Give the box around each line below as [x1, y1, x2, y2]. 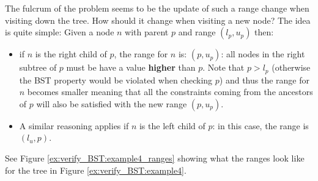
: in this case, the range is [212, 119, 309, 132]
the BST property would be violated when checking [19, 73, 213, 86]
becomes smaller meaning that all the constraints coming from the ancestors [27, 85, 313, 98]
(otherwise [272, 61, 311, 74]
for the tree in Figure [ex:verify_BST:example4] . [5, 163, 187, 176]
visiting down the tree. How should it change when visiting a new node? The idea [5, 13, 311, 26]
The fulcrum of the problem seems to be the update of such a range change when [5, 2, 309, 14]
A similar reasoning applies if [19, 119, 129, 132]
